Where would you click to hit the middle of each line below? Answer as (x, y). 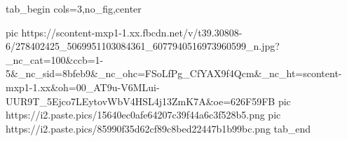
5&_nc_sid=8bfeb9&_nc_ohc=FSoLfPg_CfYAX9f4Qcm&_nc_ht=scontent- (174, 73)
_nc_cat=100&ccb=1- (55, 59)
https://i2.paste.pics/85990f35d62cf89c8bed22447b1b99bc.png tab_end (158, 128)
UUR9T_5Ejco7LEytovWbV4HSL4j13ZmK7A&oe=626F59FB (141, 101)
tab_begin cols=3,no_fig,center (74, 8)
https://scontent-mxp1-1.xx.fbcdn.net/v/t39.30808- (132, 32)
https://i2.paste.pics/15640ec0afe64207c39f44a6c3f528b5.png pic (143, 115)
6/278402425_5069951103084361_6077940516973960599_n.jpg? (143, 46)
